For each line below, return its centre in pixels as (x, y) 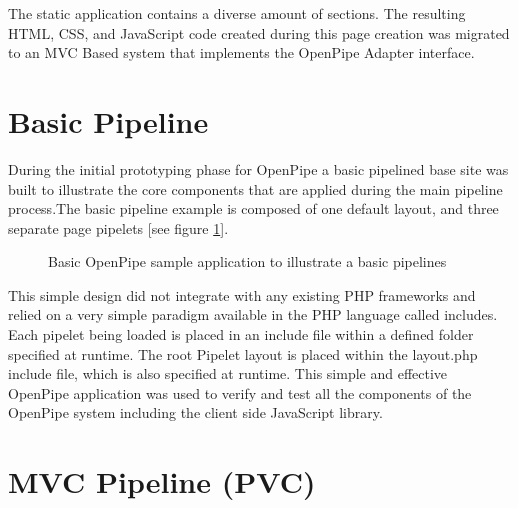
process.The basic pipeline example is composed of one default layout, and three (253, 208)
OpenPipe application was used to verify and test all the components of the (240, 392)
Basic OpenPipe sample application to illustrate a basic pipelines (247, 261)
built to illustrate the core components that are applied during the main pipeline (255, 188)
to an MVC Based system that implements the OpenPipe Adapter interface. (241, 52)
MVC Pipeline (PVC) (162, 481)
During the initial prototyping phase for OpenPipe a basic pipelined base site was (258, 168)
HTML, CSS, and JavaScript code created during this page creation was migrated (259, 32)
